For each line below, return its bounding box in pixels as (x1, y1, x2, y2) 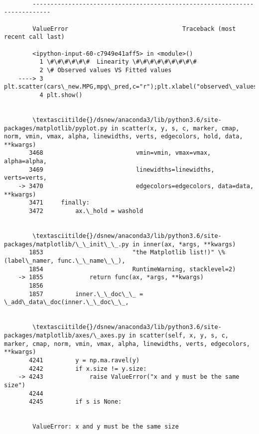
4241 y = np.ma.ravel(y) (29, 356, 140, 364)
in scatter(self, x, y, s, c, (129, 331, 229, 339)
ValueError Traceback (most (32, 25, 236, 32)
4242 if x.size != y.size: (29, 365, 147, 372)
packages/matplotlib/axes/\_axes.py (4, 331, 126, 339)
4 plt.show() (39, 91, 83, 99)
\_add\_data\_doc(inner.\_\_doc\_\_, (4, 299, 129, 306)
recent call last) (4, 33, 65, 41)
